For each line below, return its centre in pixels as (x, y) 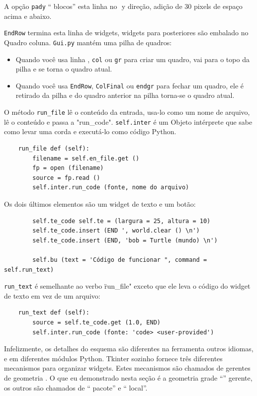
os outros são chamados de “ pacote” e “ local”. (76, 387)
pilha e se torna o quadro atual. (64, 69)
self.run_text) (29, 270)
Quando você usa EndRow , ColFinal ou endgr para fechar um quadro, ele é (130, 85)
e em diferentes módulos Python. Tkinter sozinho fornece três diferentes (113, 358)
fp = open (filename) (68, 168)
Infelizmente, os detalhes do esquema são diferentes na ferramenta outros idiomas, (129, 349)
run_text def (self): (54, 313)
